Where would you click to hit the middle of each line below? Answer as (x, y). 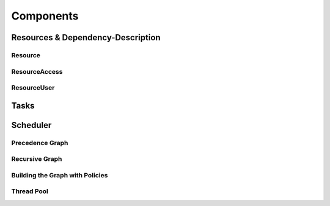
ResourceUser (33, 88)
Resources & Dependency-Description (86, 37)
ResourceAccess (37, 71)
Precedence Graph (40, 143)
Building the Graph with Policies (60, 175)
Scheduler (31, 125)
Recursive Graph (37, 159)
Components (45, 16)
